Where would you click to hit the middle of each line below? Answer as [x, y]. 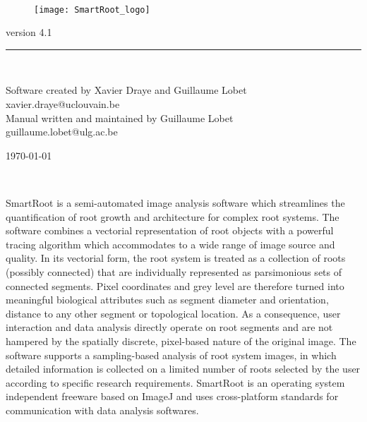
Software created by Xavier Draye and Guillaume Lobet [126, 90]
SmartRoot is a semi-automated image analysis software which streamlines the [175, 203]
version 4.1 [29, 32]
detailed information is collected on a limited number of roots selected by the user [183, 369]
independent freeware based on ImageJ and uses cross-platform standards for [172, 396]
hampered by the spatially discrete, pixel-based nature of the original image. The [181, 340]
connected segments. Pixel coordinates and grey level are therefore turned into [175, 285]
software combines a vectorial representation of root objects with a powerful [170, 230]
